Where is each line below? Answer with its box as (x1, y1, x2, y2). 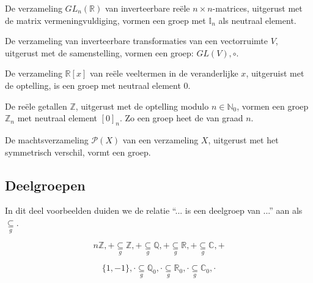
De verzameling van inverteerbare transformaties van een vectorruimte (5, 34, 268, 47)
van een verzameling (122, 133, 199, 146)
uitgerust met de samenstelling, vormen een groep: (5, 46, 194, 59)
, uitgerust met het (208, 133, 279, 146)
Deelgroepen (5, 175, 86, 194)
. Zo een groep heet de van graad (119, 111, 243, 124)
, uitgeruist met (246, 67, 304, 80)
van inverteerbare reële (105, 2, 190, 14)
